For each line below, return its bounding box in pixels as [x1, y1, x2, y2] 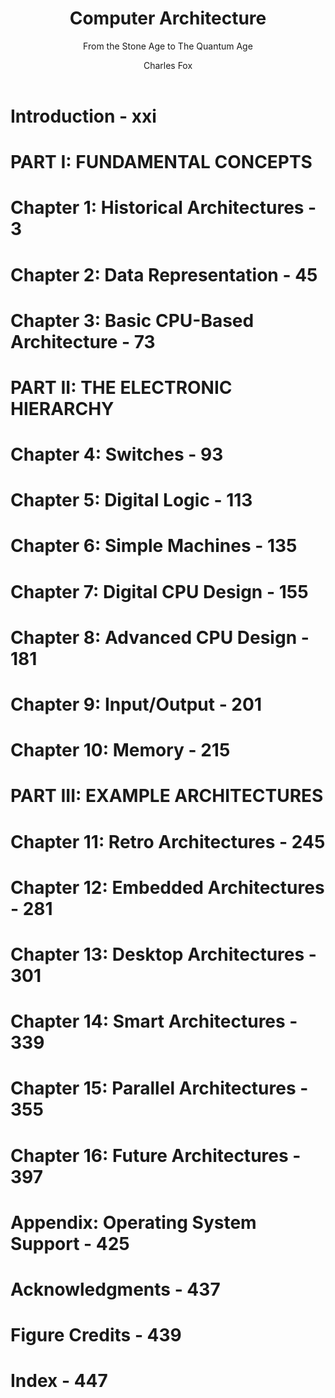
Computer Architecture [69, 7, 267, 30]
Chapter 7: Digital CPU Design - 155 [10, 580, 309, 603]
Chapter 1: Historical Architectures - [10, 197, 317, 219]
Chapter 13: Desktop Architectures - [10, 943, 317, 966]
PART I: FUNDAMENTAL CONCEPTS [10, 151, 313, 174]
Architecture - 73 [10, 330, 156, 353]
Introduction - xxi [10, 105, 157, 127]
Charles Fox [143, 59, 193, 71]
